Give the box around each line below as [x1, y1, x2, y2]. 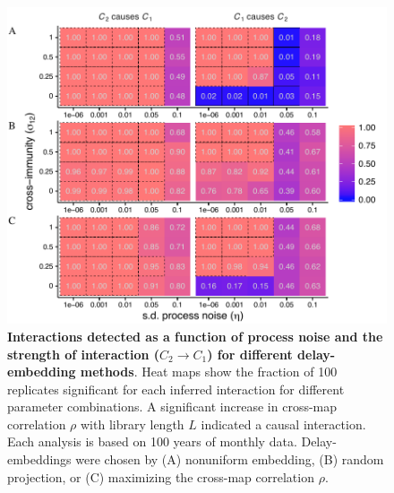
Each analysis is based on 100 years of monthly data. [7, 432, 297, 451]
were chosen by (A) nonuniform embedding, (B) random [75, 450, 384, 469]
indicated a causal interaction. [201, 414, 366, 433]
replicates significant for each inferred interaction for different [7, 379, 345, 398]
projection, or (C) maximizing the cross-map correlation [7, 467, 314, 486]
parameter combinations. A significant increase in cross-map [7, 397, 338, 416]
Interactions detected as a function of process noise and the [7, 326, 383, 345]
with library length [81, 414, 184, 433]
